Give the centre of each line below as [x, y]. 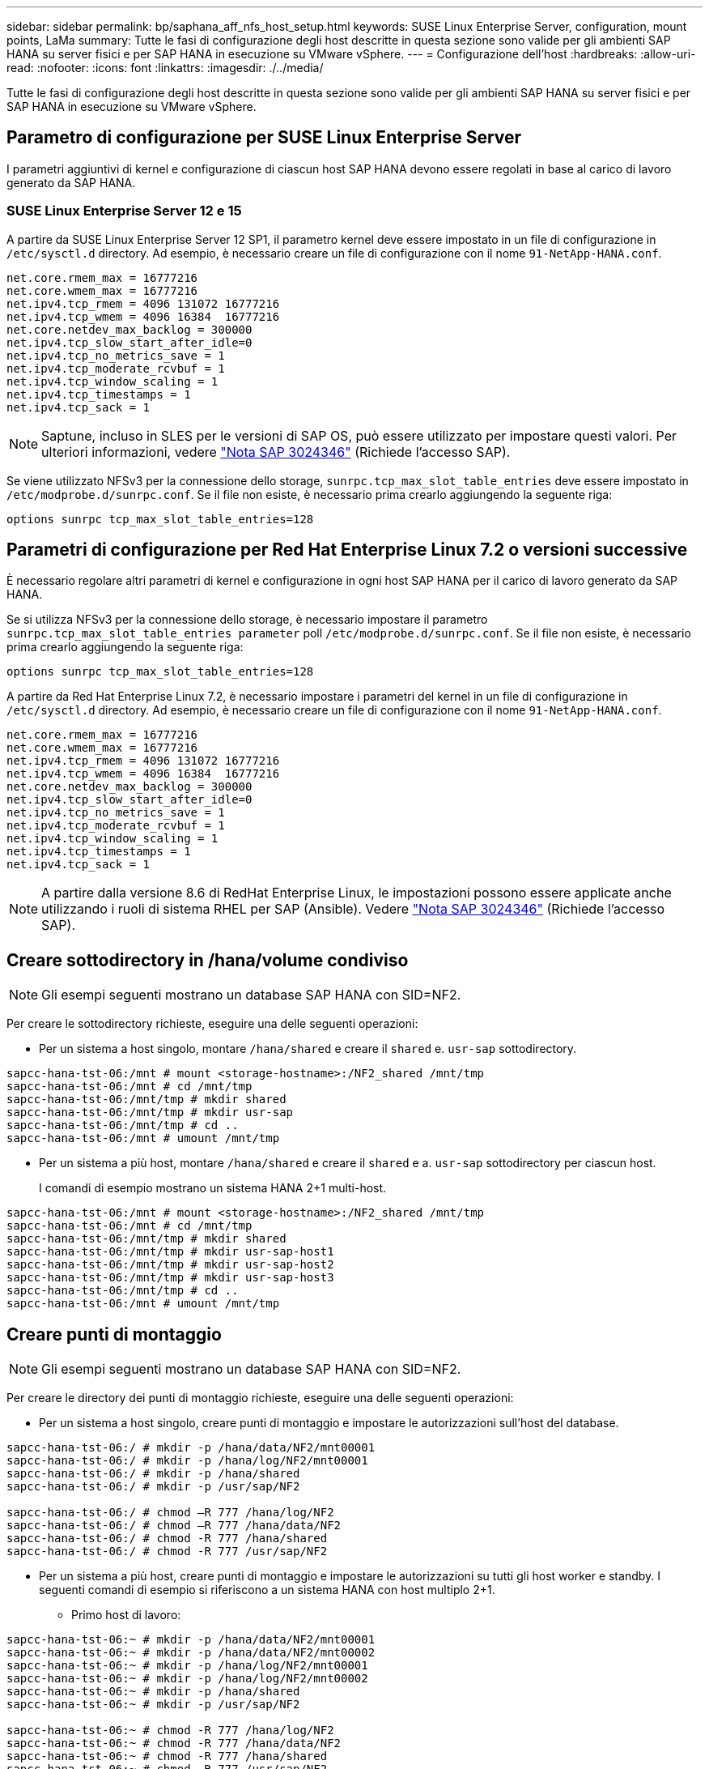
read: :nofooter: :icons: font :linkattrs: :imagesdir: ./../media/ [165, 68]
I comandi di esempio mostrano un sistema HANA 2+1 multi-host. [213, 1188]
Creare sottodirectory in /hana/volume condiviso [208, 960]
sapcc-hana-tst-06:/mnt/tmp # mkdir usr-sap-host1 [170, 1252]
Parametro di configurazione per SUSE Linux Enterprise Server [264, 138]
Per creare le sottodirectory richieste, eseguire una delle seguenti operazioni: [212, 1024]
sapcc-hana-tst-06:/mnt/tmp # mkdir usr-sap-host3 [170, 1278]
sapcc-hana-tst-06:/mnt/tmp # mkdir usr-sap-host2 [170, 1265]
